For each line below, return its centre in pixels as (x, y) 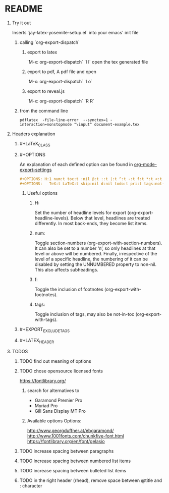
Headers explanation (34, 134)
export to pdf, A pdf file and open (62, 72)
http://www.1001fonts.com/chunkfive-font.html (75, 436)
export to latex (42, 52)
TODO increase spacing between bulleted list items (73, 471)
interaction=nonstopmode (46, 124)
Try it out (21, 23)
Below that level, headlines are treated (110, 218)
